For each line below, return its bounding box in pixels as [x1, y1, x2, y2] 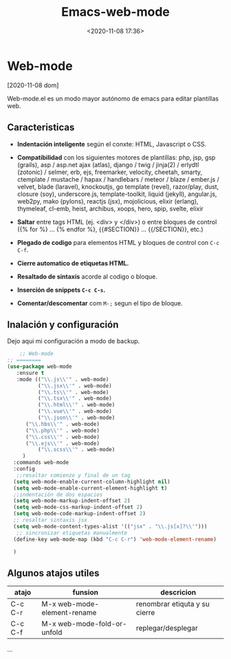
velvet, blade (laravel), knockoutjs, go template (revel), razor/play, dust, [16, 182, 219, 191]
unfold [41, 627, 63, 637]
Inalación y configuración [7, 318, 119, 330]
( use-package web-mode [7, 363, 72, 370]
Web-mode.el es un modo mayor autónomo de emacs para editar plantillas [7, 94, 219, 102]
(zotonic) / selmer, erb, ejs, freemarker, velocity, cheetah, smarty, [16, 168, 203, 176]
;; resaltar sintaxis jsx [13, 517, 88, 523]
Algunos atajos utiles [7, 567, 100, 579]
